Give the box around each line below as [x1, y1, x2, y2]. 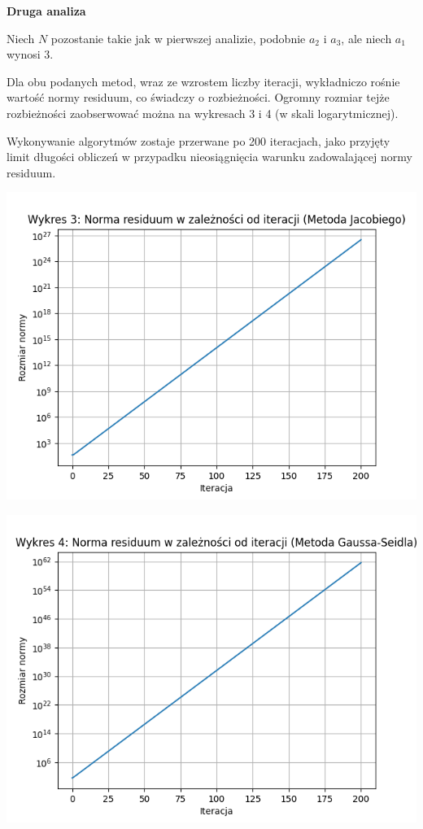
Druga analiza [7, 2, 86, 19]
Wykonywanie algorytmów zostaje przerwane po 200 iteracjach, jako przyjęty [7, 132, 390, 149]
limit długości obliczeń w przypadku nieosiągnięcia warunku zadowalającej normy [7, 148, 412, 165]
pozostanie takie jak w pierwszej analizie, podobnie [50, 29, 306, 46]
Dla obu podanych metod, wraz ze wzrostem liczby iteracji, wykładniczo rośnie [7, 72, 400, 89]
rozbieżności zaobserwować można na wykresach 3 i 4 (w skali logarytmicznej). [7, 104, 399, 121]
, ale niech [341, 29, 392, 46]
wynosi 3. [7, 46, 54, 63]
